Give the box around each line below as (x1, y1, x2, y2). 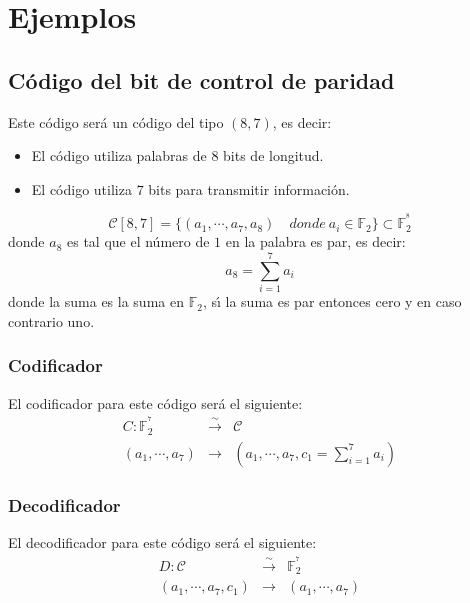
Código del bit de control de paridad (8, 64, 395, 95)
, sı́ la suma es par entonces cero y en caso (202, 291, 462, 312)
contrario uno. (8, 310, 95, 331)
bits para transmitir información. (148, 178, 350, 199)
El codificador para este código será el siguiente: (8, 392, 303, 413)
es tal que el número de (66, 231, 210, 252)
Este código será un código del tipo (8, 111, 224, 132)
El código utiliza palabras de (31, 145, 207, 166)
